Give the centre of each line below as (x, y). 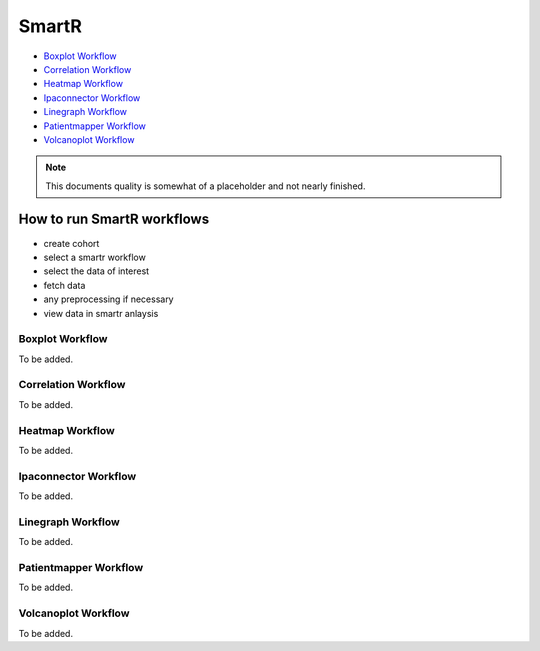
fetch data (64, 285)
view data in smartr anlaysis (101, 313)
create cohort (71, 243)
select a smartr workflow (95, 257)
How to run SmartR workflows (114, 219)
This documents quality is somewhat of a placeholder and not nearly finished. (205, 186)
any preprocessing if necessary (108, 299)
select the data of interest (96, 271)
